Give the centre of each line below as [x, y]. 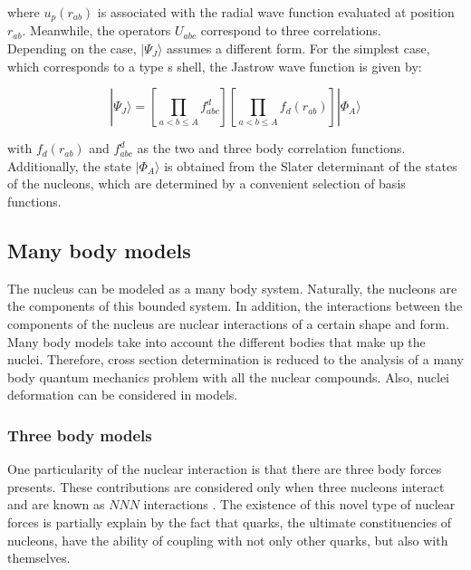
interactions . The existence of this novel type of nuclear [299, 504]
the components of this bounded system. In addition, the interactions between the [235, 306]
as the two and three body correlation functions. [271, 148]
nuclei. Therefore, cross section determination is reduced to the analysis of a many [235, 359]
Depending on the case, [72, 48]
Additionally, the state [69, 165]
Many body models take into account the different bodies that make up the [216, 341]
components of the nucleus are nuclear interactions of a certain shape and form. [228, 324]
